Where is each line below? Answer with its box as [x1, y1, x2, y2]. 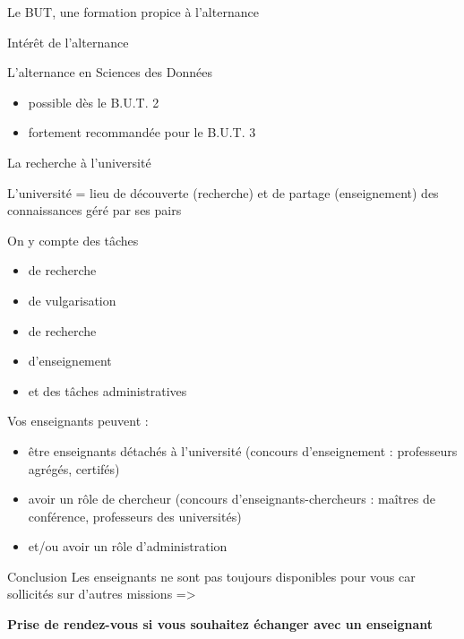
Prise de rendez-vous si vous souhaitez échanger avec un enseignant [7, 615, 434, 634]
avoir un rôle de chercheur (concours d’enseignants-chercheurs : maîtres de [28, 489, 435, 508]
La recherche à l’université [7, 152, 151, 171]
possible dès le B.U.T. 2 [28, 92, 159, 111]
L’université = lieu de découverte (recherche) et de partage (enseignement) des [7, 183, 439, 202]
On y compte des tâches [7, 230, 139, 249]
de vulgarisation [28, 290, 116, 309]
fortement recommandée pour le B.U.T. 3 [28, 123, 256, 142]
